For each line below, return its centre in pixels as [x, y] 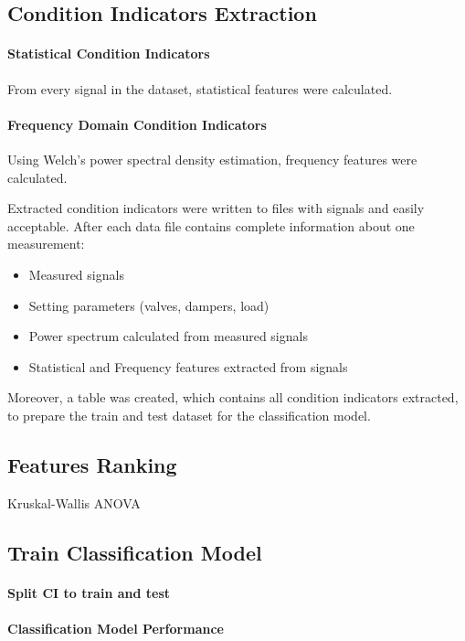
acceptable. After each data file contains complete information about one [211, 225]
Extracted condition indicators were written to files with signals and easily [216, 208]
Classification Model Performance [116, 628]
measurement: [46, 244]
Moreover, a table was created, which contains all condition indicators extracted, [233, 397]
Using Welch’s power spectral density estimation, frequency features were [212, 159]
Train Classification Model [135, 552]
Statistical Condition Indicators [109, 53]
